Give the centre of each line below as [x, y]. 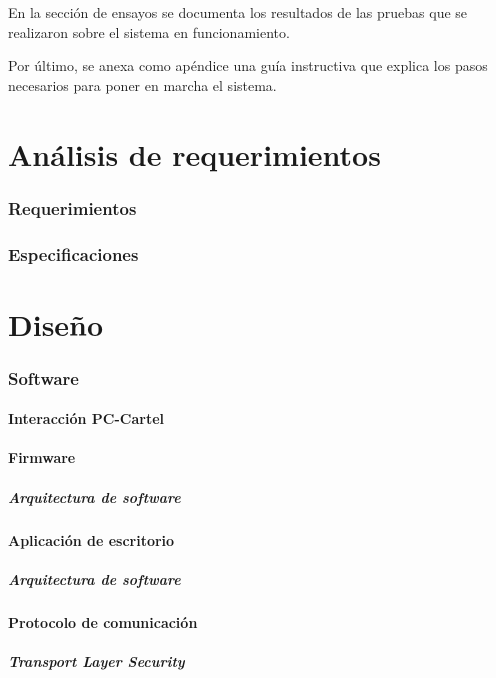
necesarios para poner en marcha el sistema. [142, 84]
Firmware [42, 457]
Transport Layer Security [96, 660]
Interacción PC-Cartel [86, 418]
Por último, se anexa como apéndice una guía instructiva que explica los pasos [248, 65]
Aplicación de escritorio [91, 539]
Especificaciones [73, 253]
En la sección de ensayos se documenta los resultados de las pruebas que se [238, 12]
